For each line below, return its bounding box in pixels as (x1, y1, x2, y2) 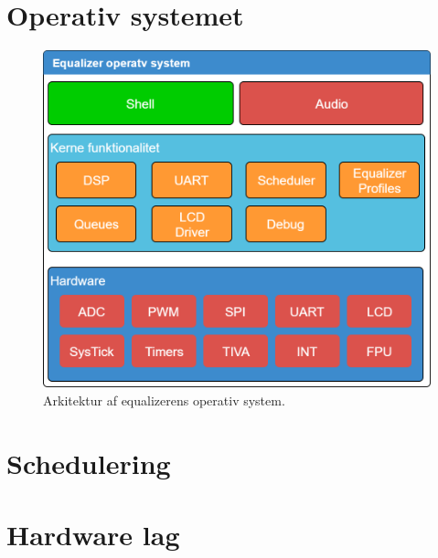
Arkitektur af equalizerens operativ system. (43, 390, 285, 409)
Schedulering (6, 444, 171, 481)
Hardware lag (6, 515, 180, 553)
